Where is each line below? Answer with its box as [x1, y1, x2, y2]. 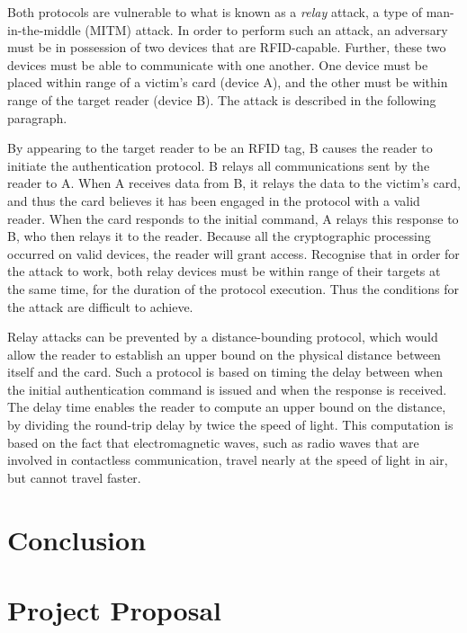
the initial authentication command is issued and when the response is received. [7, 379, 447, 398]
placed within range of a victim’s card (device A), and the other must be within [7, 73, 448, 92]
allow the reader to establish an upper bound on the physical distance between [7, 344, 441, 363]
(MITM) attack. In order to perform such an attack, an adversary [85, 20, 448, 39]
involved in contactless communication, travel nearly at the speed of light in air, [7, 450, 448, 469]
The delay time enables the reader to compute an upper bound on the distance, [7, 397, 446, 416]
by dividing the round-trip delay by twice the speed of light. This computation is [7, 415, 454, 434]
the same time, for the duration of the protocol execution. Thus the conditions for [7, 279, 460, 298]
